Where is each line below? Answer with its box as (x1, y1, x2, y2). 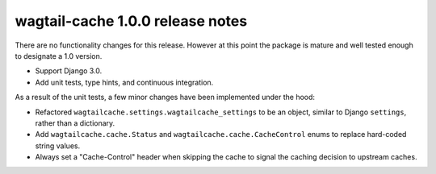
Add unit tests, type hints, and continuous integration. (35, 77, 214, 87)
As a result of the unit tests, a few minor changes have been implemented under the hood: (15, 93, 315, 102)
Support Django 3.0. (35, 66, 103, 76)
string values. (35, 141, 81, 151)
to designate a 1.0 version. (15, 51, 103, 60)
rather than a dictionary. (35, 118, 115, 128)
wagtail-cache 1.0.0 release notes (15, 12, 248, 30)
